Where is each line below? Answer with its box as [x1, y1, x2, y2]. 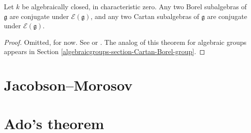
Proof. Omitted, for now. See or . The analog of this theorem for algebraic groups [4, 37, 247, 47]
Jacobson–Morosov [4, 75, 133, 95]
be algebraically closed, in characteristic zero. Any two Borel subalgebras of [22, 1, 247, 11]
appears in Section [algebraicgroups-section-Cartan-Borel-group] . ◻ [4, 46, 205, 57]
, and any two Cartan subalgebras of [90, 11, 199, 21]
